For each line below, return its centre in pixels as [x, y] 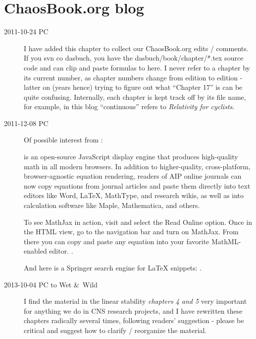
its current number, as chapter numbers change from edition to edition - [133, 77]
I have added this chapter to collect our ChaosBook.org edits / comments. [136, 48]
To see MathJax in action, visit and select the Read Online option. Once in [138, 222]
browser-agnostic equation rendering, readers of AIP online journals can [133, 176]
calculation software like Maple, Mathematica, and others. [112, 205]
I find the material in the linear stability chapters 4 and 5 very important [135, 301]
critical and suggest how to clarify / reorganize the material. [115, 330]
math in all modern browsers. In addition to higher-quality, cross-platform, [137, 166]
